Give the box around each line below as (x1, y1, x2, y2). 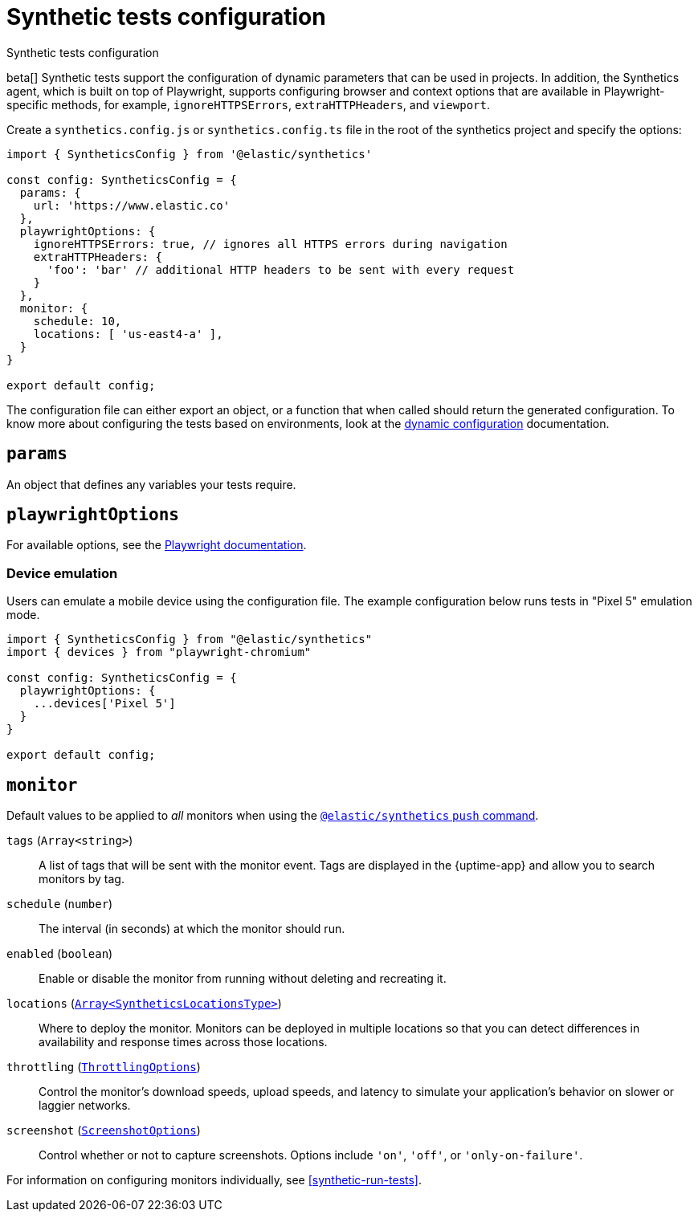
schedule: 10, (33, 314, 122, 328)
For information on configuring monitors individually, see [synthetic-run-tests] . (6, 1173, 422, 1187)
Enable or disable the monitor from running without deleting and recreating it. (39, 972, 447, 986)
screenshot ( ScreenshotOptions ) (6, 1123, 201, 1138)
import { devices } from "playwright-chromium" (6, 646, 312, 659)
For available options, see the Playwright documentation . (6, 538, 307, 552)
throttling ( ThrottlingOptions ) (6, 1060, 201, 1074)
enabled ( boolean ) (6, 947, 113, 961)
